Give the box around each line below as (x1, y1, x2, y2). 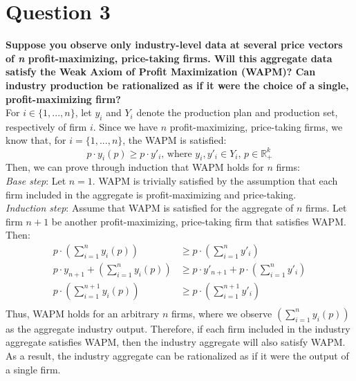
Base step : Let (6, 173, 66, 187)
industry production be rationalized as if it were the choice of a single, (6, 77, 349, 92)
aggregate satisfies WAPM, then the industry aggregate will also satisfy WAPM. (6, 335, 346, 349)
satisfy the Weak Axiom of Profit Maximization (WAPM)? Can (6, 64, 316, 79)
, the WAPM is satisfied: (122, 133, 227, 147)
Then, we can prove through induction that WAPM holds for (6, 160, 264, 174)
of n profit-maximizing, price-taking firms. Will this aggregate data (6, 50, 332, 65)
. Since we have (93, 119, 158, 133)
